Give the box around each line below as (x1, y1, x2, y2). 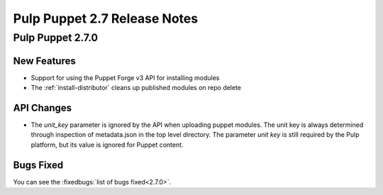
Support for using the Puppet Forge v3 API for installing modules (30, 73, 220, 82)
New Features (13, 55, 76, 67)
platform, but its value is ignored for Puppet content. (30, 140, 184, 149)
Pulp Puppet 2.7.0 (13, 31, 99, 44)
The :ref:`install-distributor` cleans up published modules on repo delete (30, 84, 241, 92)
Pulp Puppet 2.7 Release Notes (13, 11, 199, 26)
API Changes (13, 101, 72, 113)
